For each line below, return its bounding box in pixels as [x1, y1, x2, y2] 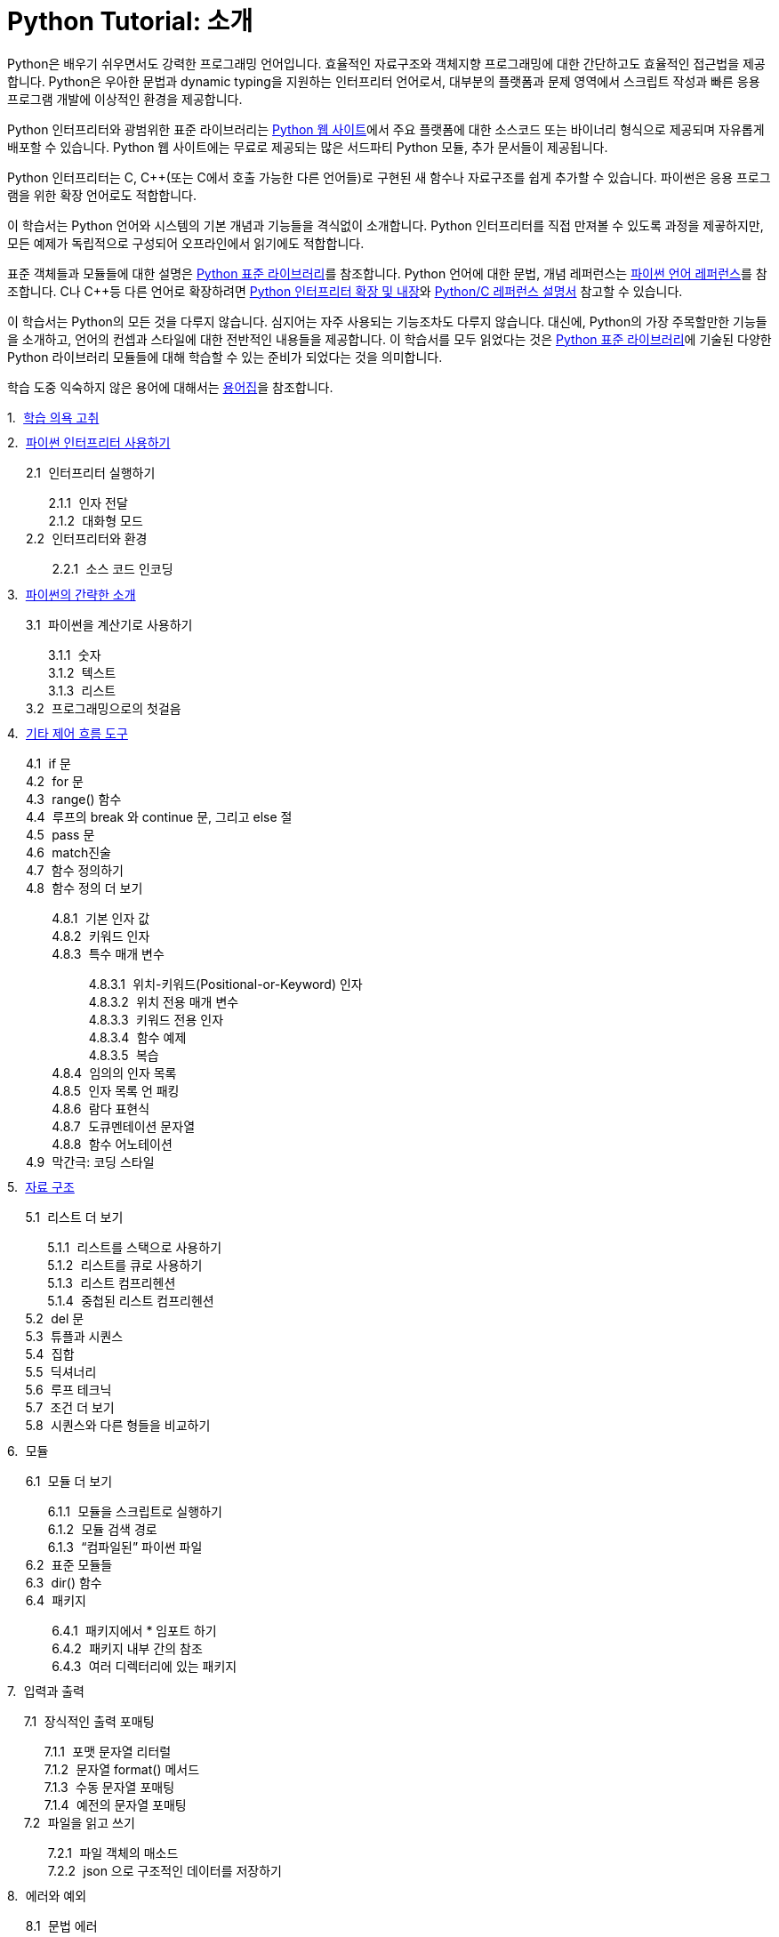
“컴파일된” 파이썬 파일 [81, 1539, 203, 1555]
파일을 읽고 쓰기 [47, 1815, 135, 1831]
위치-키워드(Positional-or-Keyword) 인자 [133, 976, 363, 992]
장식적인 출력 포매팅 [44, 1714, 155, 1730]
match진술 [52, 844, 111, 860]
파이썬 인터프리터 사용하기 [25, 435, 171, 451]
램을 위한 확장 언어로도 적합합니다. [7, 187, 197, 203]
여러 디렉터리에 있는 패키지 [88, 1658, 237, 1674]
